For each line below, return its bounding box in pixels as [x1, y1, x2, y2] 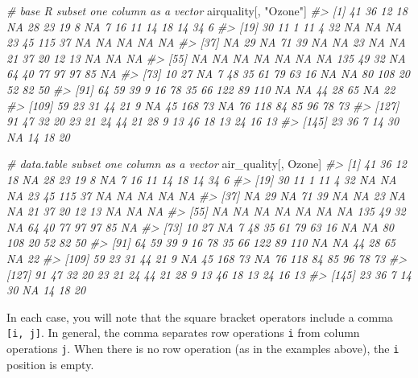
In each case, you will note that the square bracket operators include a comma [6, 308, 393, 325]
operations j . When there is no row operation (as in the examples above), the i [6, 339, 399, 356]
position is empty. [6, 355, 94, 372]
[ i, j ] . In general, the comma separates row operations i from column [6, 324, 360, 341]
